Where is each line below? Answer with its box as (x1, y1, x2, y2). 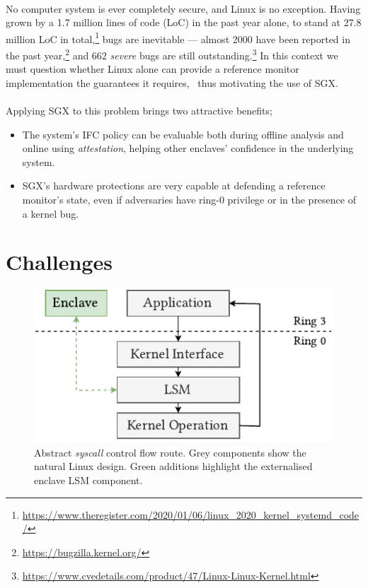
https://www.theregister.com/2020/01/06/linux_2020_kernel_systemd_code (22, 507, 360, 522)
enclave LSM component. (34, 472, 143, 487)
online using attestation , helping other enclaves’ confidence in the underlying (22, 141, 354, 155)
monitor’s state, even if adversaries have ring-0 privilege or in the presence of (22, 192, 356, 207)
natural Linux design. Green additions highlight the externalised (34, 459, 313, 474)
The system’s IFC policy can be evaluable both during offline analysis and (22, 127, 344, 141)
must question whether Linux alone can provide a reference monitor (6, 61, 299, 76)
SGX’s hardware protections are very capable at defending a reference (22, 178, 326, 193)
